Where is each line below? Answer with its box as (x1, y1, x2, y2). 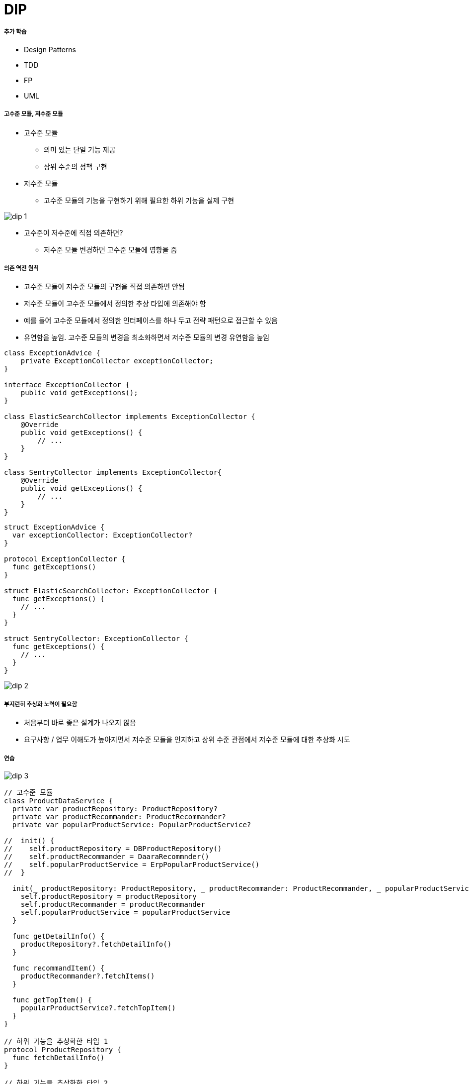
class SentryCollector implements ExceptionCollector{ (4, 468, 222, 477)
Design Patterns (24, 45, 76, 54)
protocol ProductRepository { (4, 1045, 122, 1054)
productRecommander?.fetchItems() (20, 972, 155, 980)
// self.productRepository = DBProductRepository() (4, 844, 222, 853)
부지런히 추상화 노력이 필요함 (4, 700, 78, 708)
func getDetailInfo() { (12, 932, 105, 940)
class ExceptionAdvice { (4, 349, 100, 357)
